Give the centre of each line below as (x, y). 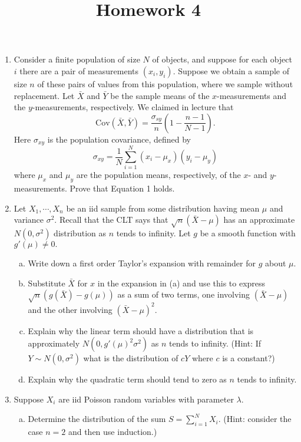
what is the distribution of (131, 358)
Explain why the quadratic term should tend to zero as (127, 379)
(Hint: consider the (257, 419)
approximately (54, 343)
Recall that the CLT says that (114, 220)
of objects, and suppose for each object (222, 59)
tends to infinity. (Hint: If (215, 343)
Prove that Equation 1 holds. (122, 188)
